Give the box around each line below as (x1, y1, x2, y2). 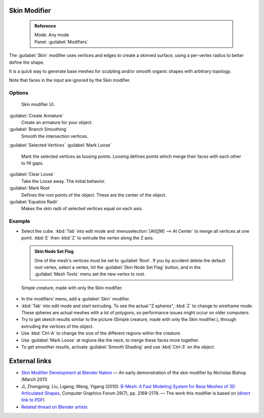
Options (9, 90, 29, 97)
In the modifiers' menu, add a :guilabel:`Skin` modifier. (21, 296, 131, 302)
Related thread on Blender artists (21, 404, 88, 410)
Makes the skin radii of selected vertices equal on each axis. (21, 206, 143, 212)
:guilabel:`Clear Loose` (9, 172, 55, 177)
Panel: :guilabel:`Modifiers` (34, 39, 88, 45)
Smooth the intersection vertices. (21, 133, 88, 139)
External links (9, 357, 52, 365)
